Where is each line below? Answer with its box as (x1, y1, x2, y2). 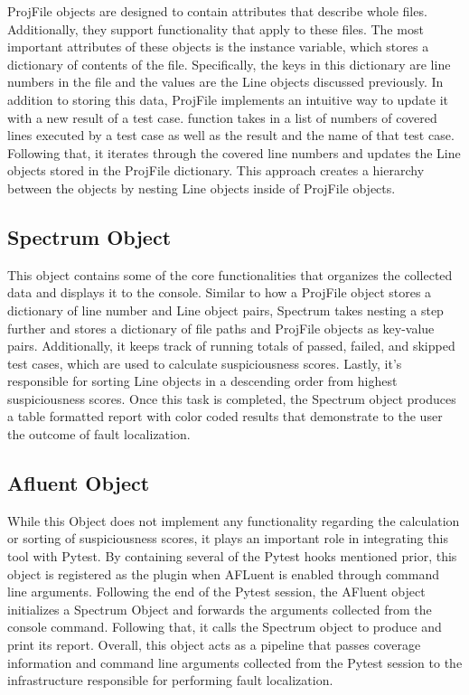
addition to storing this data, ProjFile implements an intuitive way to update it (7, 89, 449, 108)
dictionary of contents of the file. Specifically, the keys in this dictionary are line (7, 54, 451, 73)
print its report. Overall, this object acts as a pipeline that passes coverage (7, 635, 421, 654)
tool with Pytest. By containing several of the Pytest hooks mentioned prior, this (7, 547, 457, 566)
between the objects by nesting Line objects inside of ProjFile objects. (7, 178, 396, 197)
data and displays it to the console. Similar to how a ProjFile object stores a (7, 283, 432, 302)
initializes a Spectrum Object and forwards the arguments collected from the (7, 599, 432, 618)
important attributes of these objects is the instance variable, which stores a (7, 37, 429, 56)
